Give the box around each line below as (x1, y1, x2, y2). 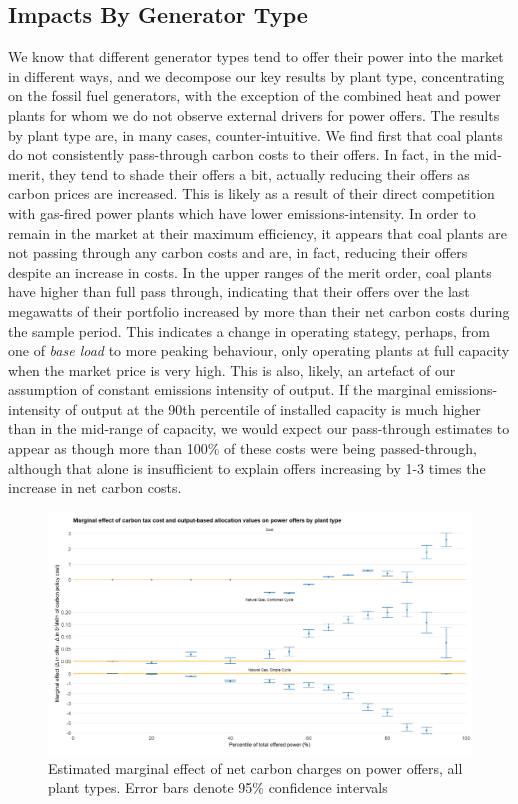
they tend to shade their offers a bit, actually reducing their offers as (49, 163, 470, 184)
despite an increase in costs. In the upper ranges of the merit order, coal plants (8, 261, 492, 282)
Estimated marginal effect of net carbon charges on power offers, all (48, 757, 463, 778)
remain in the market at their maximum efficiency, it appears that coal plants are (8, 222, 507, 243)
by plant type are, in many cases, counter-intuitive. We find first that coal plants (8, 124, 503, 145)
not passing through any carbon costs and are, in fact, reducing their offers (8, 242, 468, 263)
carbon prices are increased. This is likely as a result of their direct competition (8, 183, 495, 204)
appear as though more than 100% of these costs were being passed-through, (8, 438, 477, 459)
